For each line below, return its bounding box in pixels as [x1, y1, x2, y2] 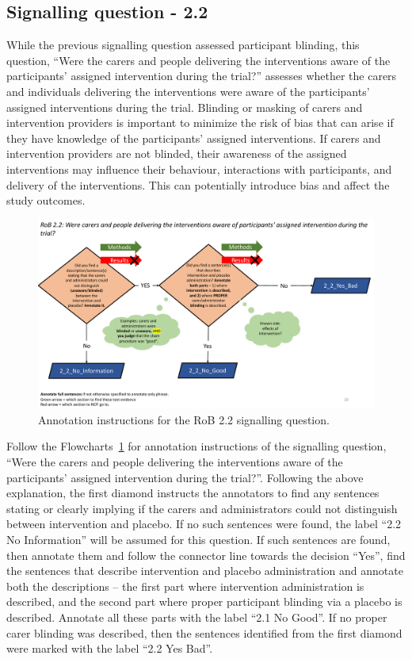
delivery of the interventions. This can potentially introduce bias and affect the [6, 176, 390, 193]
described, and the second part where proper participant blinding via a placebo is [6, 593, 402, 610]
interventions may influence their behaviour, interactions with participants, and [6, 160, 392, 177]
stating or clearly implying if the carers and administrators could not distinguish [6, 500, 398, 516]
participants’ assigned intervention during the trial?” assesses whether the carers [6, 67, 397, 84]
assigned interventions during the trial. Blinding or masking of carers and [6, 98, 363, 115]
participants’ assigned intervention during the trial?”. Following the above [6, 469, 364, 485]
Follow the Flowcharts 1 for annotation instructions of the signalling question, [6, 438, 387, 454]
